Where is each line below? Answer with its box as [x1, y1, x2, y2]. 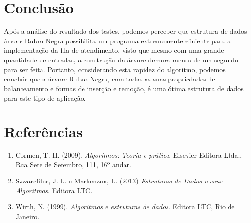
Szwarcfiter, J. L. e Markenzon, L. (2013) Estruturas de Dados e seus [15, 176, 223, 186]
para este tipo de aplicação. [4, 93, 86, 103]
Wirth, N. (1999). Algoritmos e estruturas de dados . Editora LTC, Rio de [15, 202, 235, 212]
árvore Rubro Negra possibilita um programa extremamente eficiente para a [4, 35, 231, 45]
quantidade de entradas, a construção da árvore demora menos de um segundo [4, 54, 238, 64]
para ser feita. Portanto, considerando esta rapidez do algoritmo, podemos [4, 64, 226, 74]
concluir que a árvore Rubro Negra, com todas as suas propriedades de [4, 74, 215, 84]
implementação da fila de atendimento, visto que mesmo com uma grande [4, 45, 224, 55]
